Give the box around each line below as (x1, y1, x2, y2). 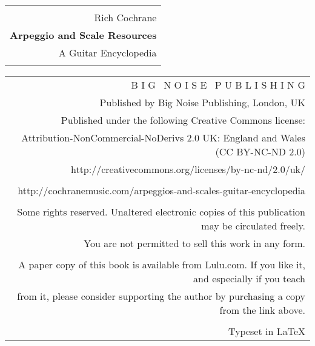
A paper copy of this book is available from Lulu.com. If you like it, (18, 257, 305, 271)
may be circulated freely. (201, 219, 305, 232)
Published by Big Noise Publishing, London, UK (99, 95, 305, 109)
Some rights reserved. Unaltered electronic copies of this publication (17, 205, 305, 219)
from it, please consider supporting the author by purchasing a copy (17, 289, 305, 303)
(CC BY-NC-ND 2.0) (215, 144, 305, 158)
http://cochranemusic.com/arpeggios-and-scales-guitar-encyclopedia (18, 183, 305, 197)
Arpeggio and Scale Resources (10, 28, 157, 42)
